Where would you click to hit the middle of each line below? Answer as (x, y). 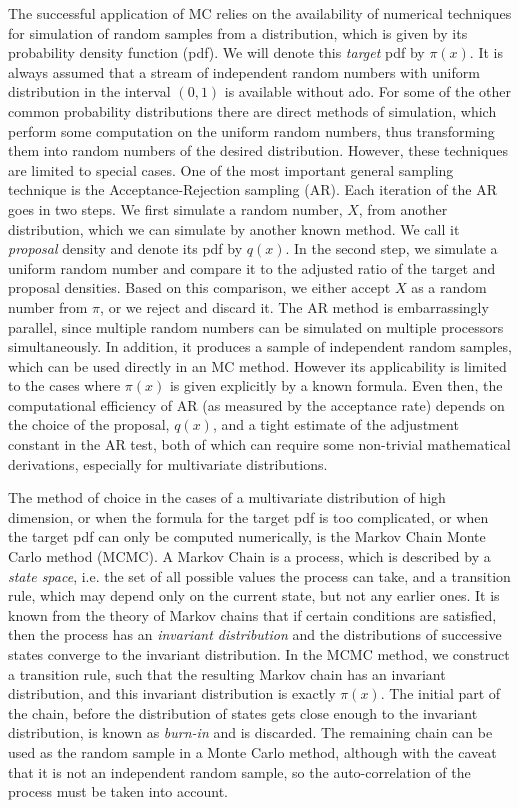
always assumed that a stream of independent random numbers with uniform (244, 71)
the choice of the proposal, (89, 424)
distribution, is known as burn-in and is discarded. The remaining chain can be (250, 732)
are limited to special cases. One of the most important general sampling (231, 169)
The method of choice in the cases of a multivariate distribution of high (227, 497)
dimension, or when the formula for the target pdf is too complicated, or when (248, 516)
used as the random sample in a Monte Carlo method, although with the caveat (252, 751)
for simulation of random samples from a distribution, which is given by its (238, 32)
